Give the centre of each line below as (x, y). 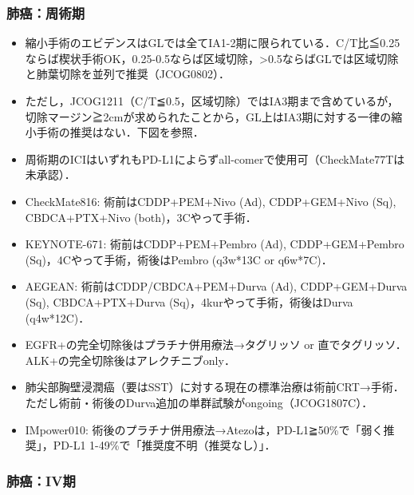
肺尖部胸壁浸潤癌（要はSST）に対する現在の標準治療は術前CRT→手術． (215, 387)
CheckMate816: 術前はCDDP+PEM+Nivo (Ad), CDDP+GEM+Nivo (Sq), (211, 201)
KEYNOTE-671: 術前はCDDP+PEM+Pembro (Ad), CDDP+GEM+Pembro (215, 244)
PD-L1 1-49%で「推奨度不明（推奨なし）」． (164, 445)
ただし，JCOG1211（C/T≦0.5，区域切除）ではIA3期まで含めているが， (212, 101)
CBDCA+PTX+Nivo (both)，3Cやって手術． (141, 217)
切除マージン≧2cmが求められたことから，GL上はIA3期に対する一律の (208, 116)
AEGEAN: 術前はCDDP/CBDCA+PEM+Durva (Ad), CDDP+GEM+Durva (216, 286)
